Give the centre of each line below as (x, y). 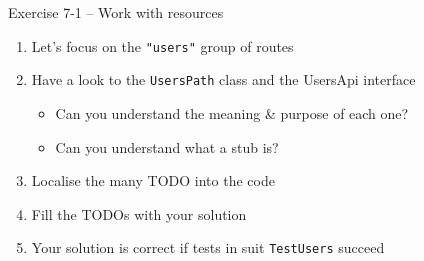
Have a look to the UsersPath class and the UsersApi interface (223, 79)
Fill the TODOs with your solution (139, 213)
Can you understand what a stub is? (167, 146)
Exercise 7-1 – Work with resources (116, 12)
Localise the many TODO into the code (153, 180)
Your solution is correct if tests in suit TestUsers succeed (208, 247)
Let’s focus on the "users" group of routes (162, 45)
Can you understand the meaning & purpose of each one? (232, 112)
